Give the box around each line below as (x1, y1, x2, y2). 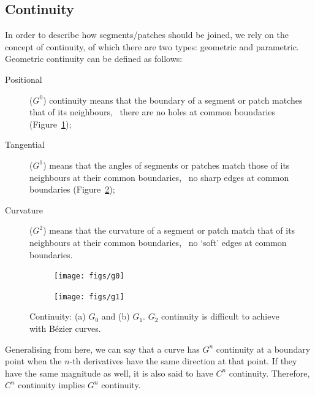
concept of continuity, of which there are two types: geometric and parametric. (5, 40, 299, 53)
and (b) (101, 310, 130, 323)
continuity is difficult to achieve (161, 310, 279, 323)
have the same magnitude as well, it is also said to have (5, 366, 213, 379)
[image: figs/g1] (54, 292, 124, 301)
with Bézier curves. (29, 322, 101, 335)
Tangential (5, 138, 45, 151)
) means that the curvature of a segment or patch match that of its (43, 224, 295, 237)
